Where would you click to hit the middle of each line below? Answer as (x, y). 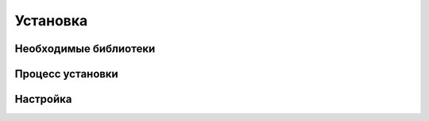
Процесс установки (66, 74)
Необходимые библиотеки (85, 49)
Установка (51, 21)
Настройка (43, 99)
